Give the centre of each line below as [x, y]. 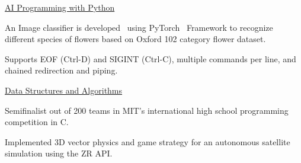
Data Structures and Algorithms [64, 90]
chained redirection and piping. [61, 70]
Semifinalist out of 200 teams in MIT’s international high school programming [147, 110]
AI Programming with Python [60, 7]
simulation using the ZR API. [59, 153]
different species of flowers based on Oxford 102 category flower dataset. [135, 39]
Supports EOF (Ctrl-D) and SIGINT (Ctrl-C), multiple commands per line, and [150, 58]
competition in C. [37, 122]
